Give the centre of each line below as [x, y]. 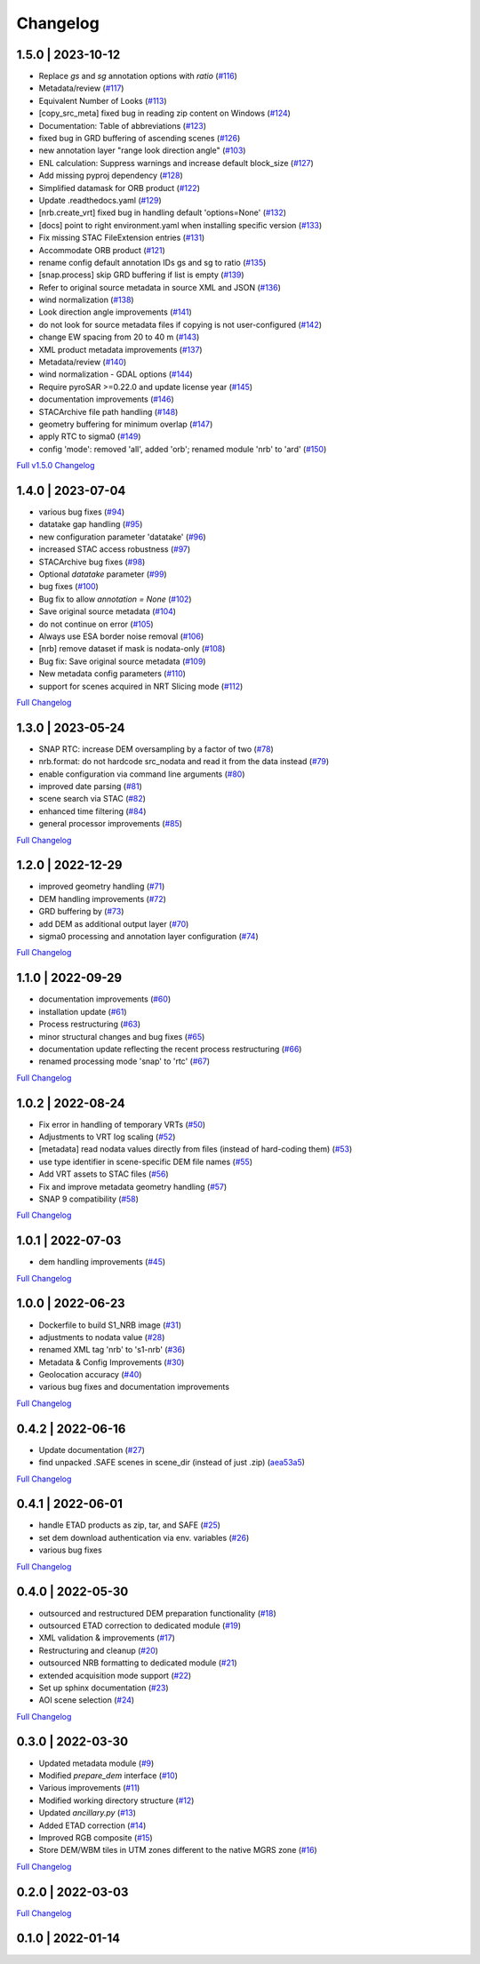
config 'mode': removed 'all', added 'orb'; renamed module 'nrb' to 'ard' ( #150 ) [183, 449]
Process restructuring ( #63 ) [90, 1024]
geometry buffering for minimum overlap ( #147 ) [126, 424]
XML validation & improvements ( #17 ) [107, 1638]
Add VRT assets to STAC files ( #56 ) [104, 1174]
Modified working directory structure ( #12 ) [116, 1800]
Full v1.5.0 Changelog [56, 466]
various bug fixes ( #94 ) [82, 512]
